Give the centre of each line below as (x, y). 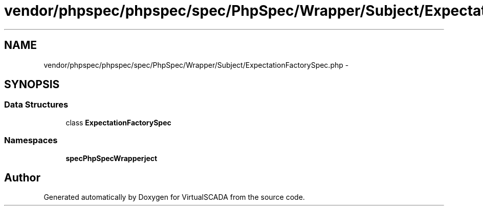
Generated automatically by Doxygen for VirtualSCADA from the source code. (174, 197)
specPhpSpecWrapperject (112, 158)
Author (22, 177)
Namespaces (31, 140)
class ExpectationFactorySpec (118, 122)
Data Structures (36, 105)
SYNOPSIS (32, 85)
